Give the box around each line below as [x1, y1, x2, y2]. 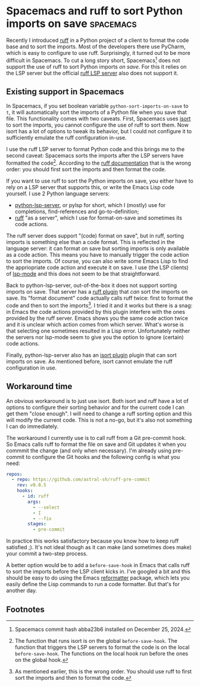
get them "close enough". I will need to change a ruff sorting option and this [6, 410, 192, 417]
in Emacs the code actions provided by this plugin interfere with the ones [6, 308, 186, 315]
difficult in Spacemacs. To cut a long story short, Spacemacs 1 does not [6, 56, 180, 64]
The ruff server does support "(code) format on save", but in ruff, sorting [6, 232, 185, 239]
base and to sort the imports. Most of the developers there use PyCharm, [6, 43, 186, 50]
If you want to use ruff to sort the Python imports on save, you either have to [6, 177, 193, 184]
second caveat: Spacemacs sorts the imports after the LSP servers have [6, 152, 184, 159]
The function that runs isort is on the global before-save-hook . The [14, 637, 177, 644]
